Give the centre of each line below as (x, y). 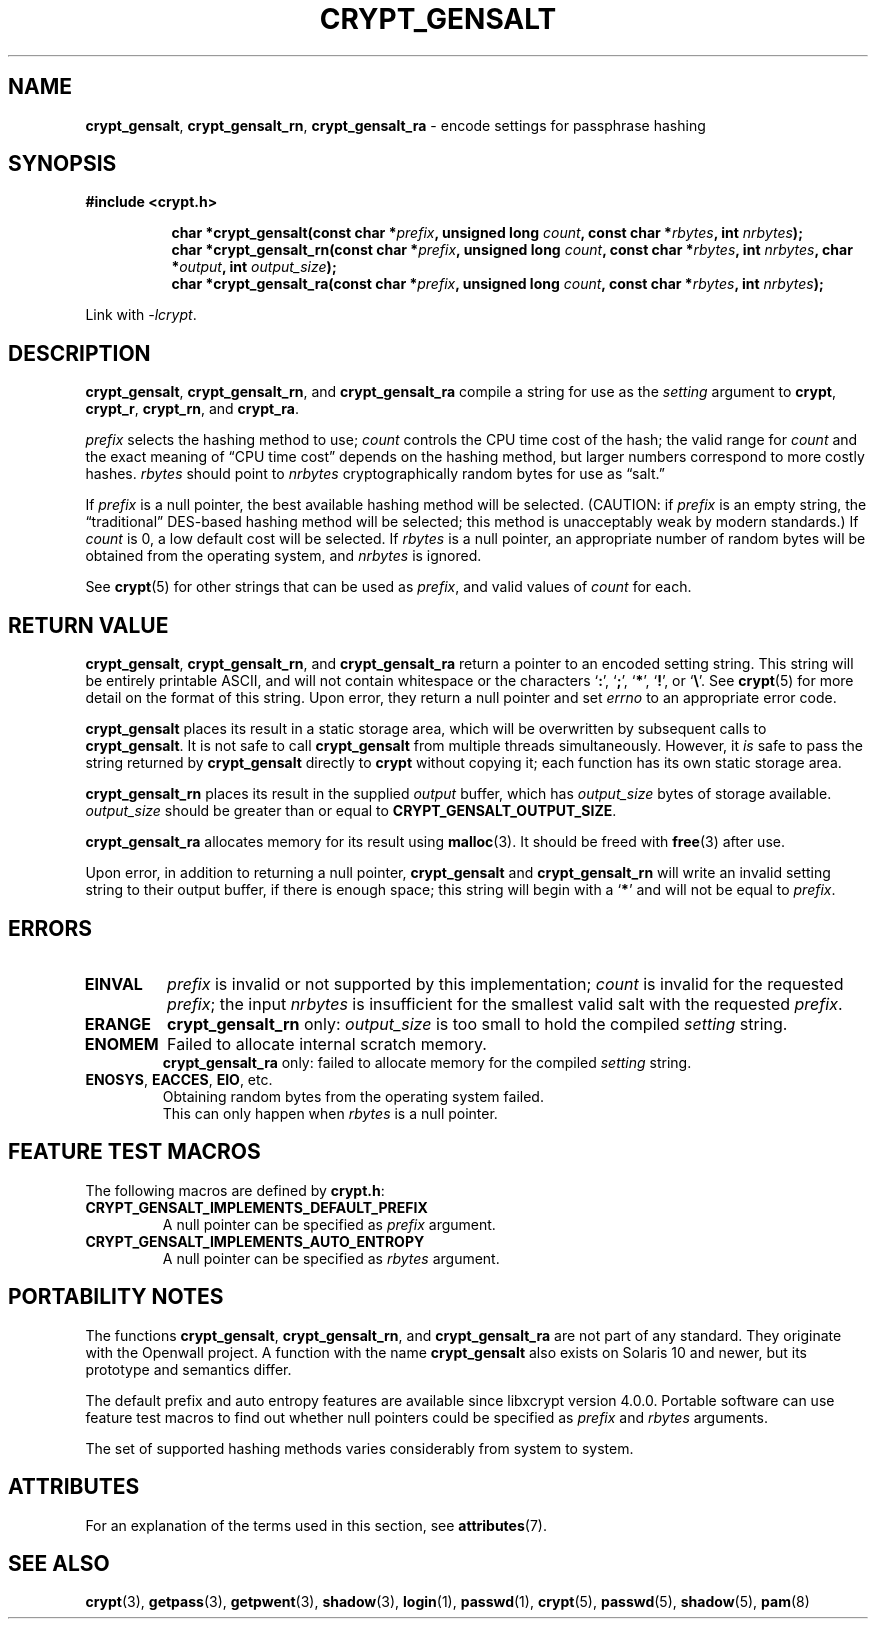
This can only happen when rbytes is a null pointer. (330, 1113)
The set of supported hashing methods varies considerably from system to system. (359, 1448)
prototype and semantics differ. (188, 1369)
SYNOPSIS (62, 164)
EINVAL (113, 983)
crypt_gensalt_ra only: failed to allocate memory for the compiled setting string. (427, 1062)
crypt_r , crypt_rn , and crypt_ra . (192, 409)
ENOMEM (121, 1043)
